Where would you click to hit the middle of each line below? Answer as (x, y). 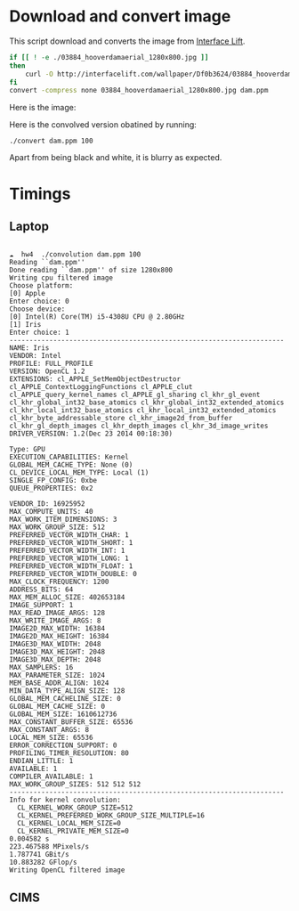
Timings (40, 194)
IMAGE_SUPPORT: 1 (41, 606)
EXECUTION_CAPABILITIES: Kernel (69, 457)
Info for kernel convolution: (65, 800)
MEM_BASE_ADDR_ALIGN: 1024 (59, 683)
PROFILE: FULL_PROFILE (51, 364)
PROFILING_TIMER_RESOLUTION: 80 (69, 753)
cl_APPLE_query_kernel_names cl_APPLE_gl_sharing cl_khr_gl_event (135, 395)
